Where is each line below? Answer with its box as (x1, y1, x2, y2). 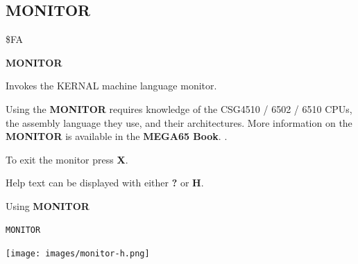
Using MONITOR (6, 198, 89, 213)
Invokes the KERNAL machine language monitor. (6, 78, 217, 93)
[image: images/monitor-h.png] (6, 249, 150, 259)
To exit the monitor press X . (6, 152, 128, 166)
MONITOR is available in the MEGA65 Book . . (6, 129, 228, 143)
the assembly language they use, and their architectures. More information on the (6, 115, 352, 130)
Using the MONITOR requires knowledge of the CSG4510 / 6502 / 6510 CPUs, (6, 101, 352, 116)
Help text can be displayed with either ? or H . (6, 175, 204, 190)
